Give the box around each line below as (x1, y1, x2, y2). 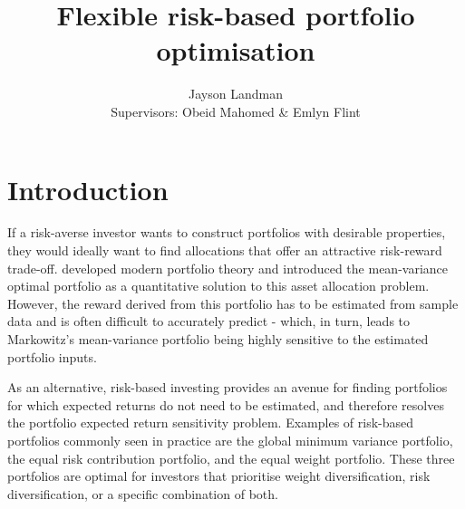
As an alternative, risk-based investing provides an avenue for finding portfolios (7, 378, 448, 397)
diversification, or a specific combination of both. (7, 484, 278, 503)
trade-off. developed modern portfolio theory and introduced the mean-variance (7, 258, 448, 277)
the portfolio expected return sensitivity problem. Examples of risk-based (7, 413, 414, 432)
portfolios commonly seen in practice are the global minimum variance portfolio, (7, 430, 453, 449)
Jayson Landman (189, 84, 283, 103)
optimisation (156, 32, 315, 69)
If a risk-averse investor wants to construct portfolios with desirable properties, (7, 223, 446, 242)
